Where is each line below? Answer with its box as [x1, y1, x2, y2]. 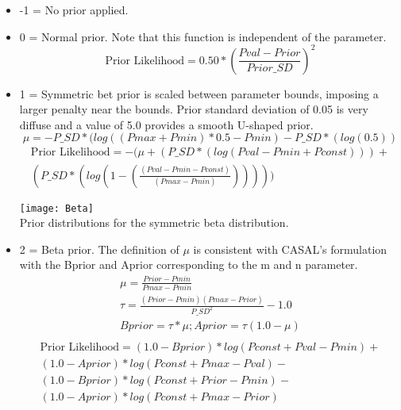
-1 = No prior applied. [19, 2, 129, 17]
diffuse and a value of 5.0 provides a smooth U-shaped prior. [19, 116, 314, 132]
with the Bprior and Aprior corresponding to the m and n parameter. [19, 256, 358, 273]
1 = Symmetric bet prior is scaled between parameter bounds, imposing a [19, 85, 379, 102]
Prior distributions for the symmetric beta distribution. [19, 214, 289, 231]
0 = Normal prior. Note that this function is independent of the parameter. [19, 28, 387, 44]
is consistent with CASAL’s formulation [193, 240, 388, 257]
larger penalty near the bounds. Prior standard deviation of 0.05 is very [19, 101, 368, 117]
